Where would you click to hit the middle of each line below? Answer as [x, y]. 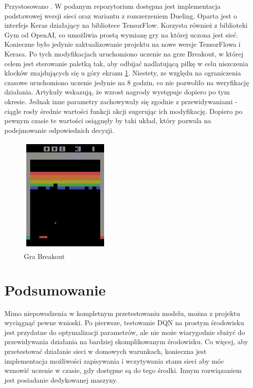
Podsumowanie [55, 289]
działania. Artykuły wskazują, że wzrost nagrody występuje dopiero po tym [117, 92]
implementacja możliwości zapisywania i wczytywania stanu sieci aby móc [114, 360]
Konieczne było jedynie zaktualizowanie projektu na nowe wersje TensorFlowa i [123, 44]
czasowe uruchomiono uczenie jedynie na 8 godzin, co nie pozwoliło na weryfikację [127, 82]
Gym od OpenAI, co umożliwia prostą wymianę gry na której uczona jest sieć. [121, 34]
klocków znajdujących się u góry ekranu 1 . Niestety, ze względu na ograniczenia [123, 73]
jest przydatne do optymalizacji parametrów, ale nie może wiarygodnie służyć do [125, 332]
